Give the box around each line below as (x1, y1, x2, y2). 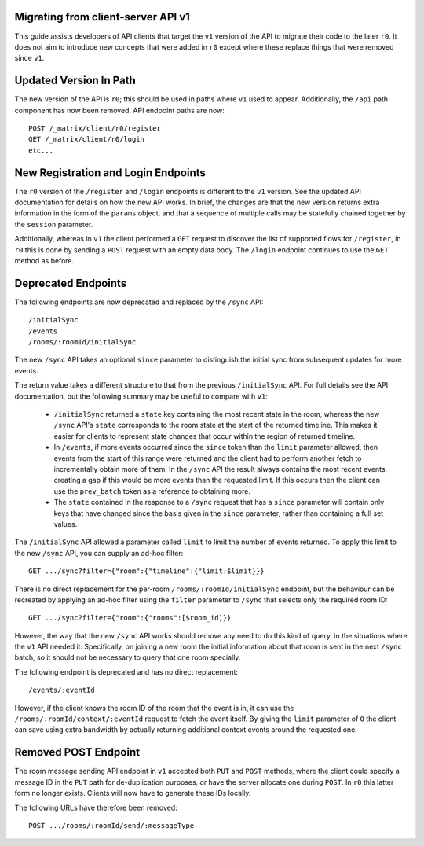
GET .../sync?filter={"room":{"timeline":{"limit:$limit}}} (28, 567, 265, 576)
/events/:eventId (28, 686, 95, 695)
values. (53, 519, 78, 528)
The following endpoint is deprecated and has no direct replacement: (14, 667, 239, 676)
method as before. (14, 256, 75, 266)
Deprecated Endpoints (14, 276, 127, 290)
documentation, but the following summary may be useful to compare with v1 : (14, 392, 269, 401)
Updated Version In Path (14, 74, 137, 87)
